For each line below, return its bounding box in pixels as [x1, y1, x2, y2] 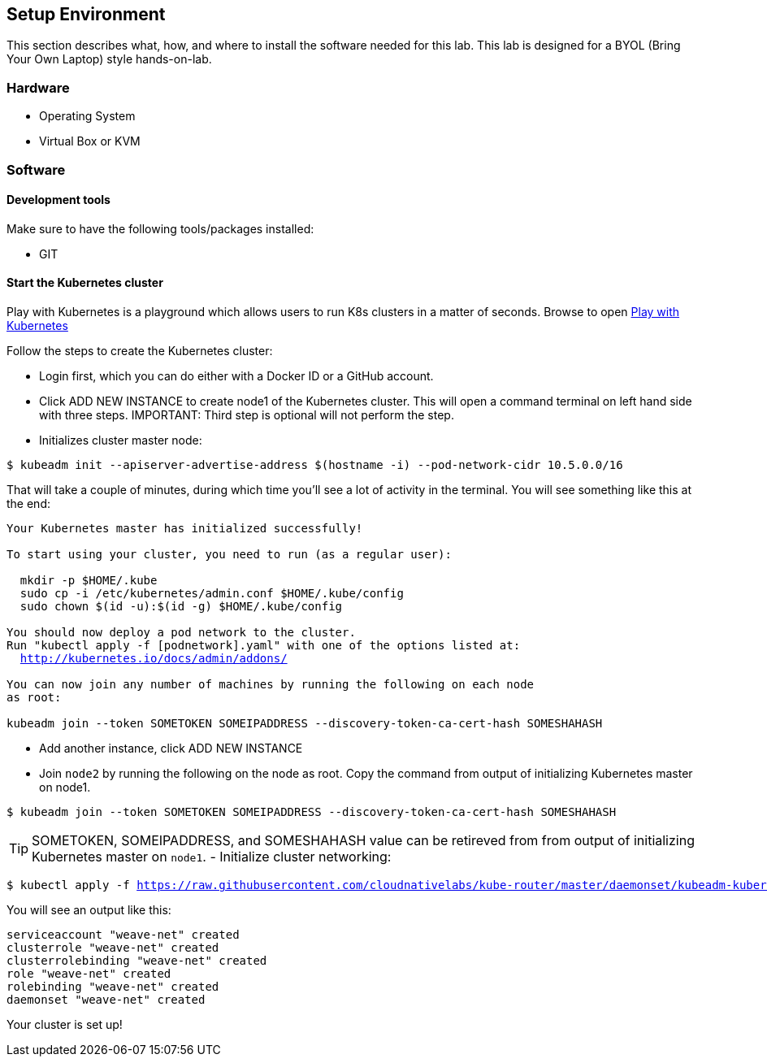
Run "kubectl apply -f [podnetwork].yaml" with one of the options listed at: [6, 638, 521, 652]
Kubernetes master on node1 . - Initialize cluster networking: [32, 848, 392, 865]
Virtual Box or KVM [39, 134, 141, 149]
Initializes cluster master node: [39, 432, 202, 447]
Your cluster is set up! [6, 1017, 123, 1031]
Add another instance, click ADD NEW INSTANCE [39, 740, 303, 755]
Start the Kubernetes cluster [6, 276, 163, 290]
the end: [6, 496, 50, 510]
